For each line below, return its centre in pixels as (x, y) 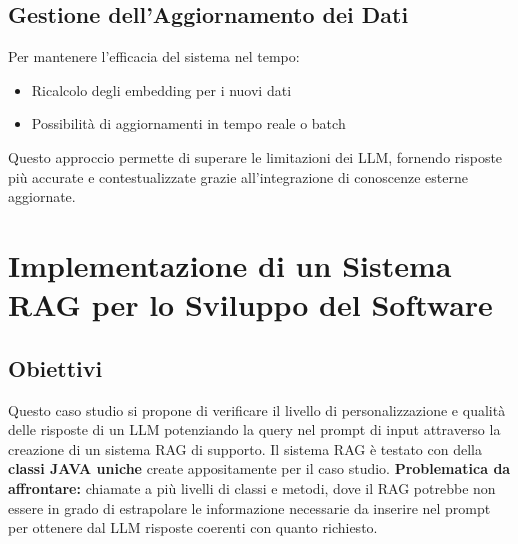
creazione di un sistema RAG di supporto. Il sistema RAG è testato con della (245, 448)
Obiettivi (55, 367)
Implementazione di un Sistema (230, 264)
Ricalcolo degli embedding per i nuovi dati (161, 89)
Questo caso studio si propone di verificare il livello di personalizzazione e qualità (257, 409)
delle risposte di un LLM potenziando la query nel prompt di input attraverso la (254, 429)
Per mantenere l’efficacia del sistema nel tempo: (154, 56)
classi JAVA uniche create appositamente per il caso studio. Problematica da (259, 468)
